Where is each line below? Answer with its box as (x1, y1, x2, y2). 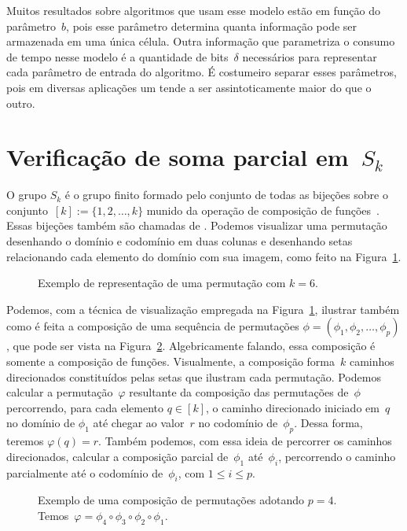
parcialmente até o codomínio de (6, 464, 163, 481)
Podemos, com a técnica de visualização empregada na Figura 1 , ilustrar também (6, 301, 400, 317)
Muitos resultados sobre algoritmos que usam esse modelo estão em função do (6, 2, 380, 18)
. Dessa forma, (294, 415, 363, 431)
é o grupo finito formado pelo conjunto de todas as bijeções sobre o (64, 186, 388, 203)
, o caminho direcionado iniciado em (206, 399, 379, 415)
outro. (6, 94, 35, 111)
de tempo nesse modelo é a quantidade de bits (6, 48, 229, 65)
